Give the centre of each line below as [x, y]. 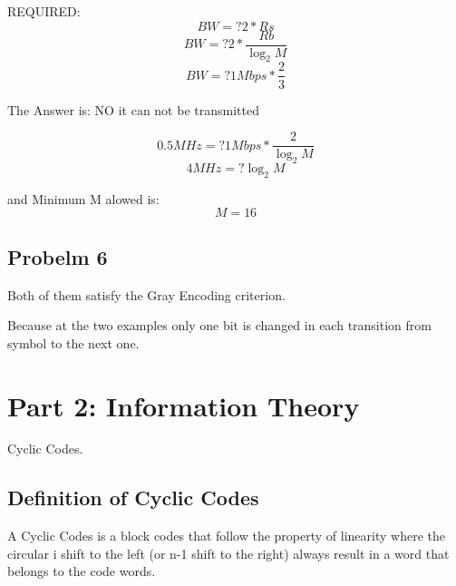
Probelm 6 [58, 256]
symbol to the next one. [73, 342]
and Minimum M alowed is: [83, 198]
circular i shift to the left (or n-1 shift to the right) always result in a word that [228, 553]
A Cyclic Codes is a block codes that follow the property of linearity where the [226, 536]
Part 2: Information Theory [184, 405]
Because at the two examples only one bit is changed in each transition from [219, 325]
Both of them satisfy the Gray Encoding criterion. [146, 294]
